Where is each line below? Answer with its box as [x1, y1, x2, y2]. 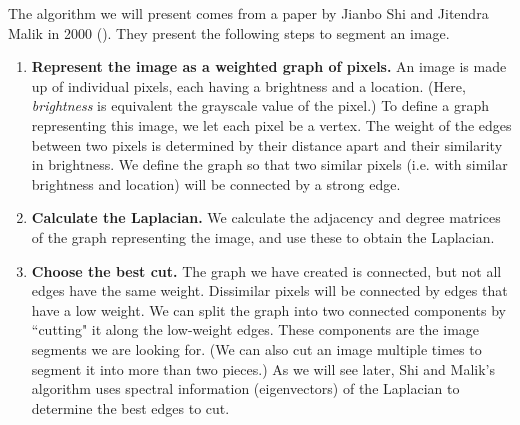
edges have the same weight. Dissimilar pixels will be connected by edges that [31, 280, 508, 301]
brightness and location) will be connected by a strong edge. [31, 173, 401, 194]
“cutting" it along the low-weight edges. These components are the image [31, 319, 480, 340]
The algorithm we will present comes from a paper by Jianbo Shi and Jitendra [8, 3, 489, 23]
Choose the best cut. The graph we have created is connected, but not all [31, 260, 502, 281]
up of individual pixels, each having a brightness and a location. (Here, [31, 75, 466, 96]
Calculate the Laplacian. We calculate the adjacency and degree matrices [31, 207, 501, 228]
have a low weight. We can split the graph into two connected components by [31, 299, 507, 320]
